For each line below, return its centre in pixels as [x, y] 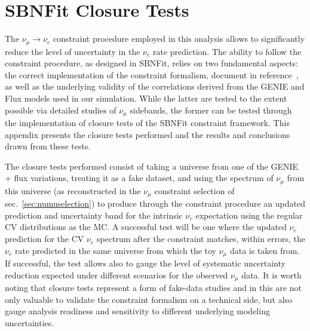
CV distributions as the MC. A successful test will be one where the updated [146, 227]
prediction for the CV [44, 239]
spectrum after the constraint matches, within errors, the [201, 239]
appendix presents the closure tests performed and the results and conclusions [148, 134]
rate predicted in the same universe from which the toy [116, 250]
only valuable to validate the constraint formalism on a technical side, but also [149, 299]
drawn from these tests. [48, 146]
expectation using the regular [249, 215]
